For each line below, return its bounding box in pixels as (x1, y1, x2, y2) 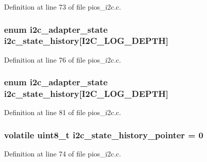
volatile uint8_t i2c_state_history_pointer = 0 (4, 128, 203, 141)
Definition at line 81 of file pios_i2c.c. (4, 107, 121, 118)
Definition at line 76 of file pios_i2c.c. (4, 54, 121, 65)
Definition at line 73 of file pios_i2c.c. (4, 2, 121, 12)
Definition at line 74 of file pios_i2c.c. (4, 148, 121, 159)
